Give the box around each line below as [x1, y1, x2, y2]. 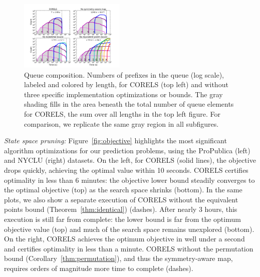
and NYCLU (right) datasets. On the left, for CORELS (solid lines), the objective [4, 155, 256, 165]
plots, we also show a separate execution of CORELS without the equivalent [4, 194, 238, 204]
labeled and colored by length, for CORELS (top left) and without [24, 79, 228, 90]
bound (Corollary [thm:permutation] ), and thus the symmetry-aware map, [4, 253, 233, 263]
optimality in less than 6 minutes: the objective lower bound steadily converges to [4, 174, 255, 185]
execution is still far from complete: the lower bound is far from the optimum [4, 213, 241, 224]
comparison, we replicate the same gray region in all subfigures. [24, 118, 219, 129]
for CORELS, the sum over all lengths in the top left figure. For [24, 109, 220, 119]
